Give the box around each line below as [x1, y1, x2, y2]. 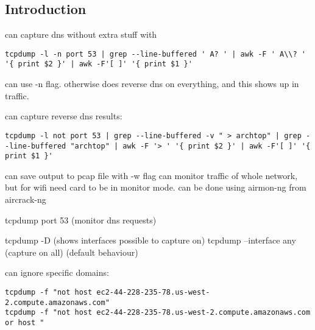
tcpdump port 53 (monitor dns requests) [5, 213, 157, 226]
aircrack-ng [5, 193, 46, 206]
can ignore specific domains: [5, 266, 109, 279]
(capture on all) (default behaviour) [5, 245, 138, 258]
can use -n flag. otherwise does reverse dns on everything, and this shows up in [5, 77, 299, 90]
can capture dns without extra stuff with [5, 28, 157, 41]
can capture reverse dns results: [5, 110, 122, 122]
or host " [5, 318, 44, 327]
